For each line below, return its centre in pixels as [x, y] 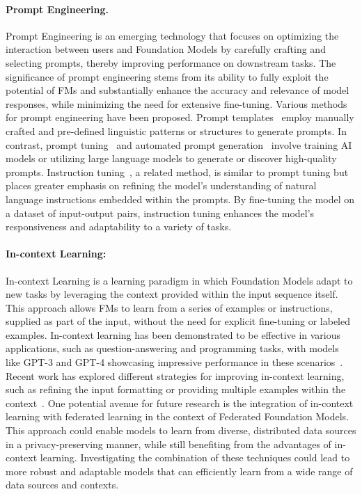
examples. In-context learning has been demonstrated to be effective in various [173, 334]
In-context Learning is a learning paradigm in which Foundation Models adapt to [179, 280]
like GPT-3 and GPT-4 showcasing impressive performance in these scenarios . [174, 362]
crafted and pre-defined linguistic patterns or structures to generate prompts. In [176, 130]
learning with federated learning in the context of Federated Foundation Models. [178, 416]
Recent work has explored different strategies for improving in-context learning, [175, 375]
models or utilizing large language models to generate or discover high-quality [171, 158]
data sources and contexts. [62, 485]
